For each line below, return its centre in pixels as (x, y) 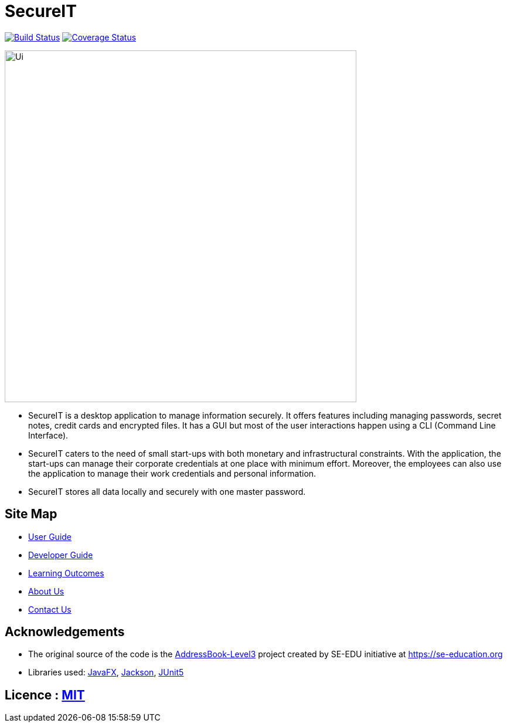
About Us (46, 591)
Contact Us (50, 609)
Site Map (31, 514)
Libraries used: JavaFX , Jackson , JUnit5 (106, 672)
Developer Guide (61, 555)
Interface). (48, 435)
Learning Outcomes (66, 573)
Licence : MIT (45, 695)
